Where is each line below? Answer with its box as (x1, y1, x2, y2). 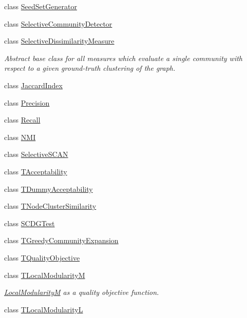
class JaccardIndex (4, 79, 63, 90)
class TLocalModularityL (4, 304, 83, 314)
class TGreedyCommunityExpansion (4, 235, 119, 246)
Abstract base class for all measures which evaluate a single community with (4, 52, 242, 63)
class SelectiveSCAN (4, 149, 68, 160)
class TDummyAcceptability (4, 183, 93, 194)
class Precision (4, 97, 50, 108)
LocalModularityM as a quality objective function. (4, 287, 159, 297)
